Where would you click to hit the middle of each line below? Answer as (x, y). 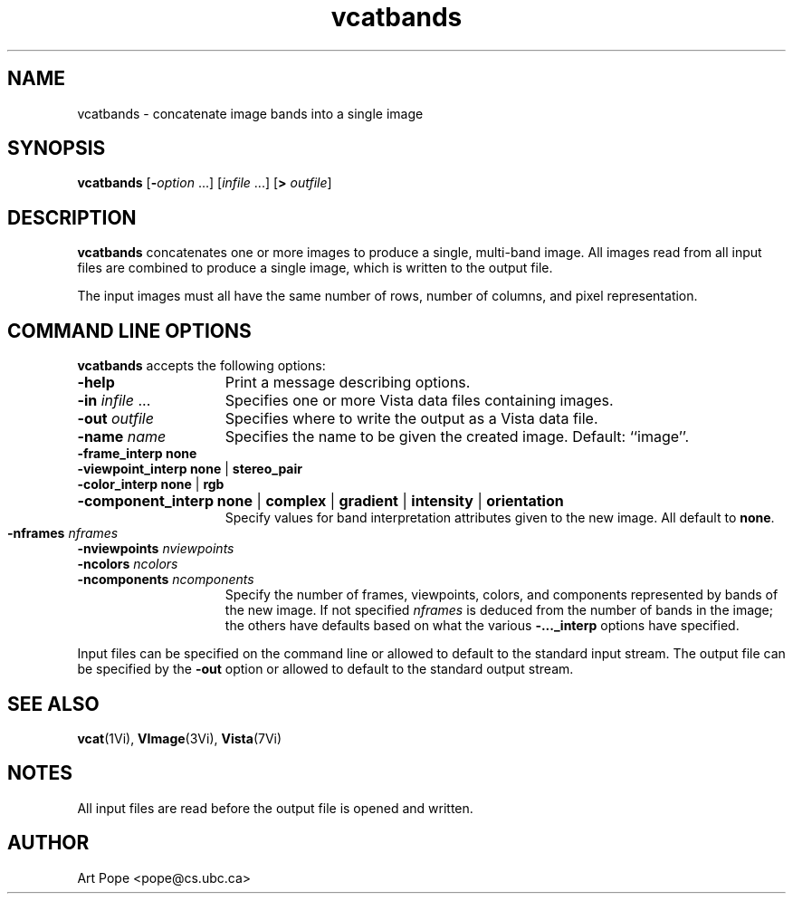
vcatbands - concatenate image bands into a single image (250, 113)
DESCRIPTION (72, 217)
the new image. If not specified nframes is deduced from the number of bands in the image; (499, 610)
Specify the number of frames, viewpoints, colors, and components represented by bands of (502, 595)
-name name (122, 437)
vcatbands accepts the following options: (201, 366)
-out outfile (115, 419)
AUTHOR (48, 843)
